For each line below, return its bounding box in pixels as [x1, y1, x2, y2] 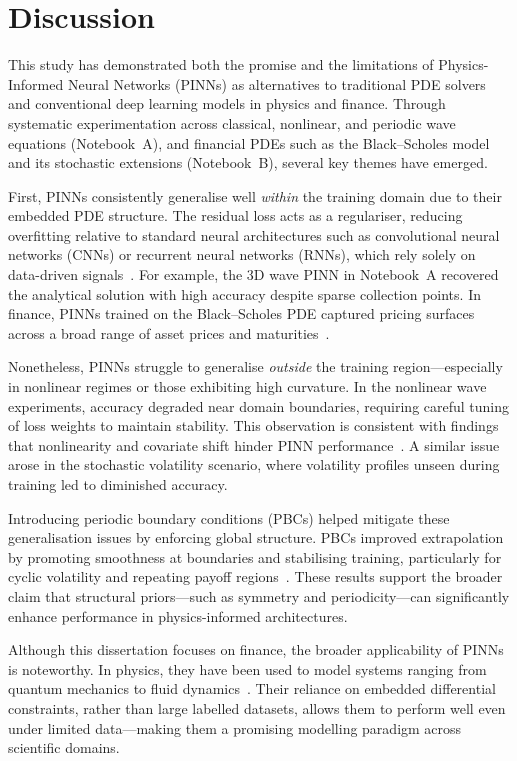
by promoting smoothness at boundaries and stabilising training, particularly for [8, 546, 502, 567]
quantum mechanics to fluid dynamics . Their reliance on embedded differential [8, 678, 496, 699]
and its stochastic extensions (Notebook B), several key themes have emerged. [8, 152, 488, 173]
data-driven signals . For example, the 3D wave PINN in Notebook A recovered [8, 264, 499, 285]
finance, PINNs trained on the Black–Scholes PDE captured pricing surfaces [8, 303, 475, 324]
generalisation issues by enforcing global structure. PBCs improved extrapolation [8, 527, 504, 548]
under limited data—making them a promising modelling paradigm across [8, 717, 462, 738]
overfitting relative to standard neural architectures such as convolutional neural [8, 224, 500, 245]
